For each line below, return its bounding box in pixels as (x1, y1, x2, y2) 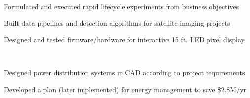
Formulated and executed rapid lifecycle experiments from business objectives (4, 1, 239, 11)
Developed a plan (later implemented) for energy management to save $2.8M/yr (4, 84, 247, 94)
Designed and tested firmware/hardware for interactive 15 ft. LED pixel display (4, 34, 245, 44)
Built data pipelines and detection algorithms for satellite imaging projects (4, 18, 230, 28)
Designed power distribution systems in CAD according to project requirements (4, 67, 245, 77)
